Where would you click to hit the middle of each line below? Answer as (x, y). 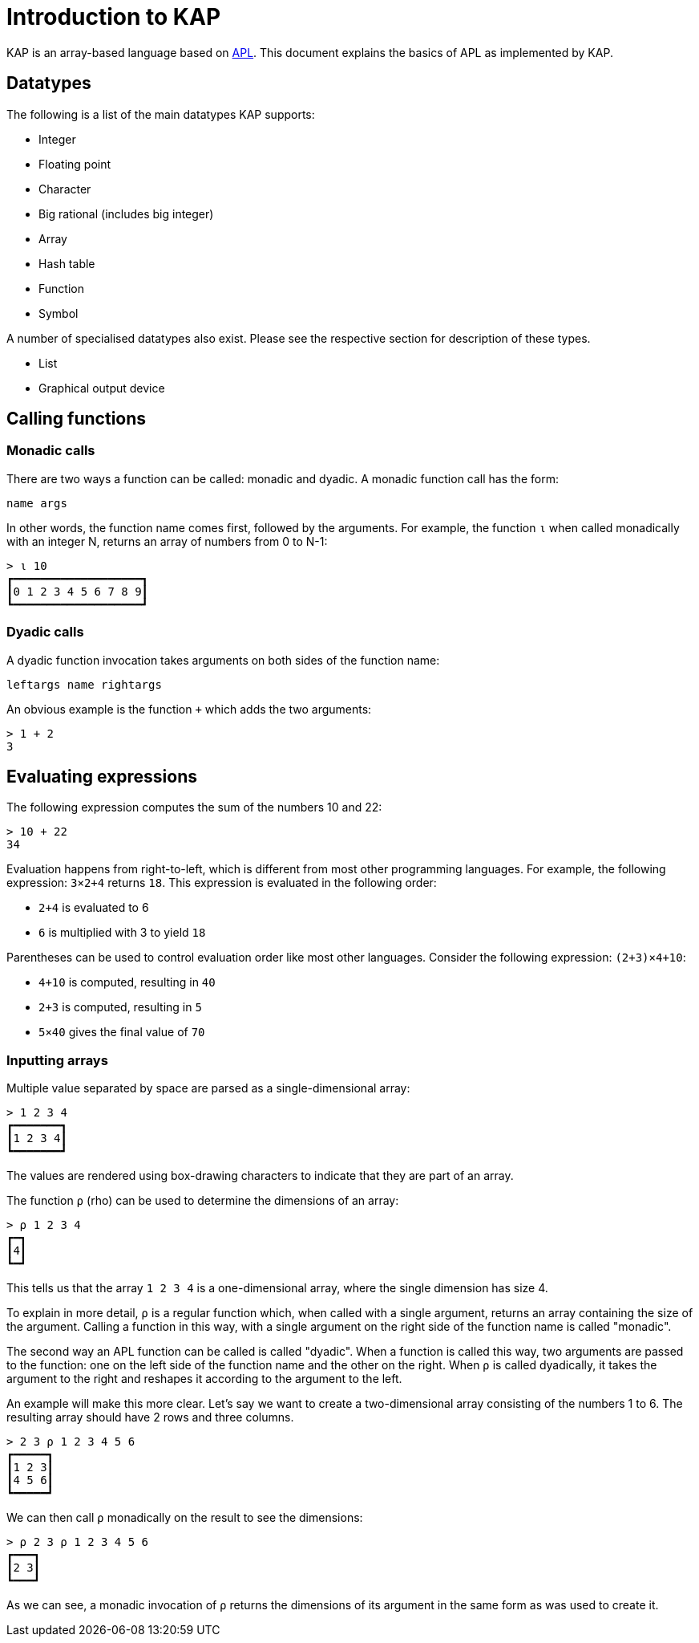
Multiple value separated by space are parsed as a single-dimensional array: (208, 1088)
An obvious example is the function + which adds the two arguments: (189, 709)
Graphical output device (102, 388)
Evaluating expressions (102, 776)
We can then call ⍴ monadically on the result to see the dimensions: (185, 1518)
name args (37, 503)
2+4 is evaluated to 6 (94, 908)
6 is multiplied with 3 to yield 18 (122, 933)
